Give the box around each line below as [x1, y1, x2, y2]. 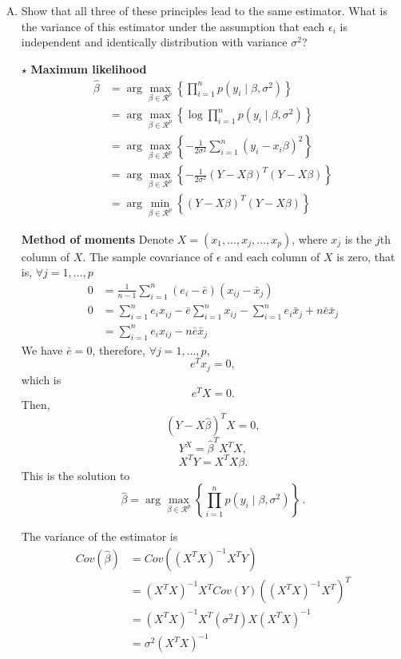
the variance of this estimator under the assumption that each [21, 18, 325, 34]
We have [21, 341, 63, 358]
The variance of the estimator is [21, 528, 178, 545]
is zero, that [336, 248, 395, 264]
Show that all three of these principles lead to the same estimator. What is [21, 2, 387, 18]
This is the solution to [21, 466, 130, 483]
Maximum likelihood [30, 60, 147, 77]
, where [292, 230, 328, 247]
